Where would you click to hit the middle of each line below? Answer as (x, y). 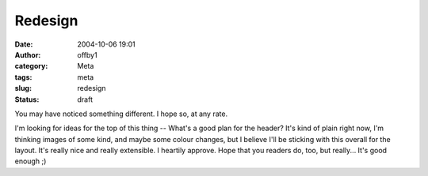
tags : (23, 77)
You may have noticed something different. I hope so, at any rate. (121, 114)
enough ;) (31, 161)
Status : (27, 99)
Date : (24, 44)
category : (31, 66)
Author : (28, 54)
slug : (23, 88)
